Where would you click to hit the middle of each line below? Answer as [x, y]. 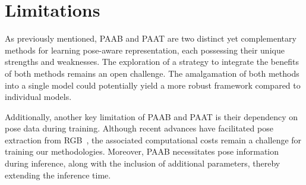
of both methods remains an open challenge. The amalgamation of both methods [152, 73]
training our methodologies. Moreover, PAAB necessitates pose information [142, 151]
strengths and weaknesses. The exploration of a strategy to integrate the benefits [152, 62]
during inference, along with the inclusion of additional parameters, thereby [143, 163]
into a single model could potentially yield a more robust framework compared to [153, 85]
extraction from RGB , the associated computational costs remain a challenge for [153, 139]
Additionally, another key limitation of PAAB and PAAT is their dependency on [152, 116]
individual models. [38, 97]
